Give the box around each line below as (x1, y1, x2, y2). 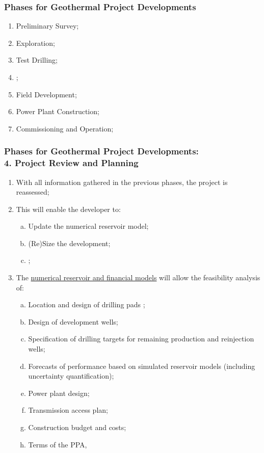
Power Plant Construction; (16, 106, 99, 117)
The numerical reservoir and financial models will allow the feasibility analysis (16, 272, 260, 283)
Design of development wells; (28, 316, 118, 327)
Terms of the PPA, (28, 439, 87, 449)
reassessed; (16, 186, 49, 197)
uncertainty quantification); (28, 370, 114, 381)
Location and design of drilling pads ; (28, 299, 145, 310)
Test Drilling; (16, 55, 58, 65)
